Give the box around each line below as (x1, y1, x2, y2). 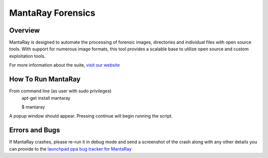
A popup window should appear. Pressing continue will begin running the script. (9, 113, 173, 119)
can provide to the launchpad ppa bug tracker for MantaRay (9, 146, 132, 152)
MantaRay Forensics (9, 7, 95, 18)
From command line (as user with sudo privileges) (9, 88, 112, 94)
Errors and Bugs (9, 126, 61, 134)
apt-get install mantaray (21, 95, 70, 101)
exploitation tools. (9, 53, 46, 59)
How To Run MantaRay (9, 75, 81, 83)
